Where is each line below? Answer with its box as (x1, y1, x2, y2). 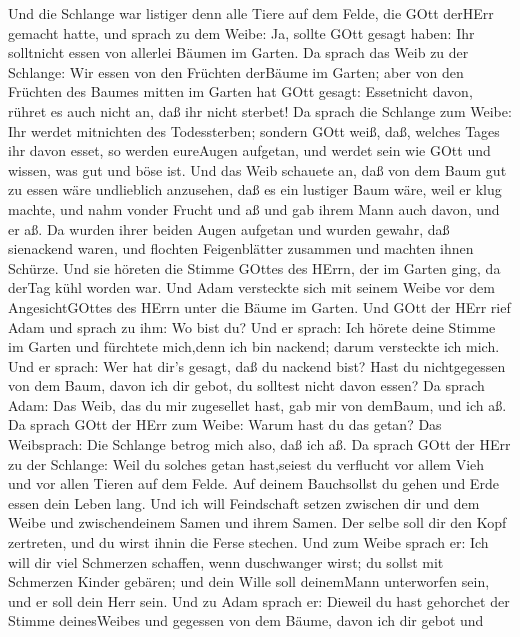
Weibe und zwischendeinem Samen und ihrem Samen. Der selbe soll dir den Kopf (8, 512, 507, 533)
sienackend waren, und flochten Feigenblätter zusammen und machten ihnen (8, 238, 474, 259)
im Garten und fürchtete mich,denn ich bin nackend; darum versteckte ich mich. (8, 336, 500, 357)
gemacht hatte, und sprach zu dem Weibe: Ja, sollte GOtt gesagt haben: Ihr (8, 22, 475, 43)
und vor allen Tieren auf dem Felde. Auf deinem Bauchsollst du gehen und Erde (8, 473, 499, 494)
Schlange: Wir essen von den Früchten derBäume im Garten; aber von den (8, 61, 464, 82)
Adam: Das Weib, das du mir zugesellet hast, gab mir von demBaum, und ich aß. (8, 394, 507, 415)
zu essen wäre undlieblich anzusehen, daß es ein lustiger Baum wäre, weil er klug (8, 179, 502, 200)
